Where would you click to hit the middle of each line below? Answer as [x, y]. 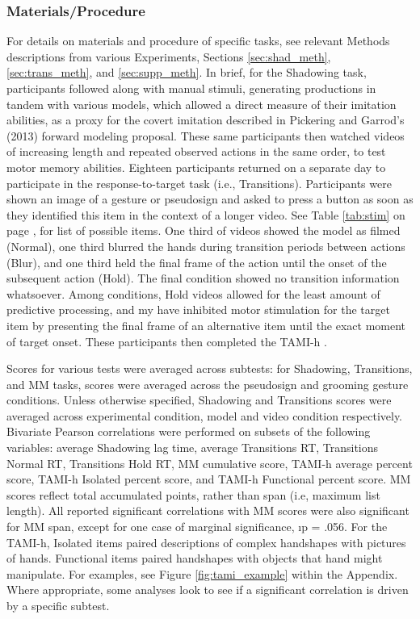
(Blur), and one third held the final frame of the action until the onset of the [197, 262]
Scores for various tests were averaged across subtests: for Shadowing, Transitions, [210, 368]
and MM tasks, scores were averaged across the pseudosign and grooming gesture [208, 384]
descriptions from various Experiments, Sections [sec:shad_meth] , [169, 56]
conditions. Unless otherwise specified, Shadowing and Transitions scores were [199, 400]
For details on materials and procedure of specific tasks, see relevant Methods [198, 41]
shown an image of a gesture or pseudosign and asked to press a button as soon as [210, 199]
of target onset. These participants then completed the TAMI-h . [167, 341]
